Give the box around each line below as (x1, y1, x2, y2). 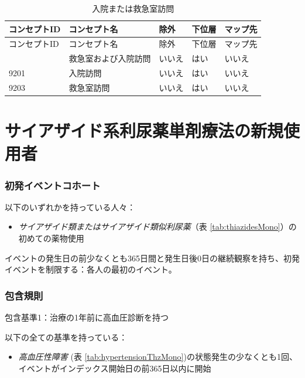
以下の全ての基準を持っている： (5, 331, 128, 343)
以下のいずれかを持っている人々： (5, 200, 136, 213)
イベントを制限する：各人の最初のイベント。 (5, 263, 177, 275)
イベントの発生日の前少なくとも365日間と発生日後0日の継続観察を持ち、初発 (5, 251, 300, 264)
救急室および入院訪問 (68, 52, 151, 64)
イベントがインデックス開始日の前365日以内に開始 (18, 362, 211, 374)
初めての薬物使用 (18, 232, 84, 244)
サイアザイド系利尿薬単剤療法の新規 (5, 118, 284, 142)
